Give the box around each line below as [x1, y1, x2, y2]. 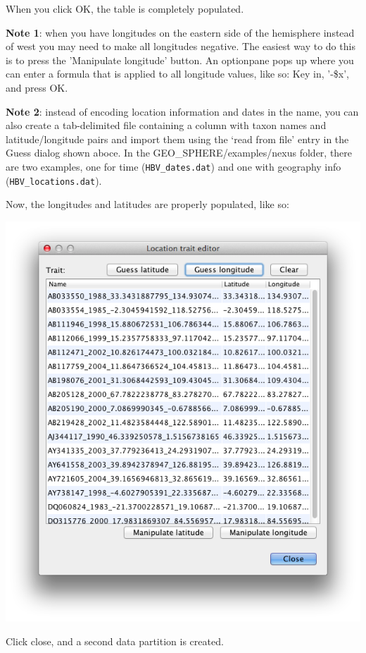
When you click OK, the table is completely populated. [6, 1, 244, 16]
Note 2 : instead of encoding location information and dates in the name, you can [6, 104, 359, 118]
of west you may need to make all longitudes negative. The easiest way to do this [6, 39, 355, 54]
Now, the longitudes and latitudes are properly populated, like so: [6, 197, 289, 212]
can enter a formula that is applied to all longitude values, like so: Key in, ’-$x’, [6, 66, 349, 81]
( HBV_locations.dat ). [6, 173, 102, 188]
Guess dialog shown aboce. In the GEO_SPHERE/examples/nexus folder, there [6, 145, 353, 160]
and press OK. [6, 80, 68, 94]
